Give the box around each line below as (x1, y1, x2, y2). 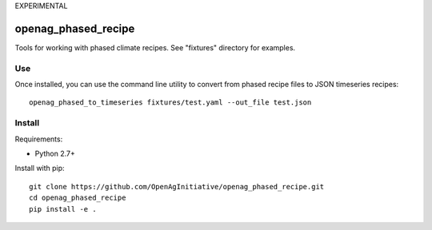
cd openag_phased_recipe (29, 193, 126, 203)
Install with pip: (14, 164, 65, 173)
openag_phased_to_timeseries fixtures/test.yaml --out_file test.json (29, 98, 312, 107)
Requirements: (14, 134, 63, 144)
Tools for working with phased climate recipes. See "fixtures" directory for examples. (14, 42, 296, 52)
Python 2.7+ (34, 149, 76, 158)
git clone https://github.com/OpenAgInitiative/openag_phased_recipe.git (29, 182, 325, 191)
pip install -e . (29, 204, 97, 213)
